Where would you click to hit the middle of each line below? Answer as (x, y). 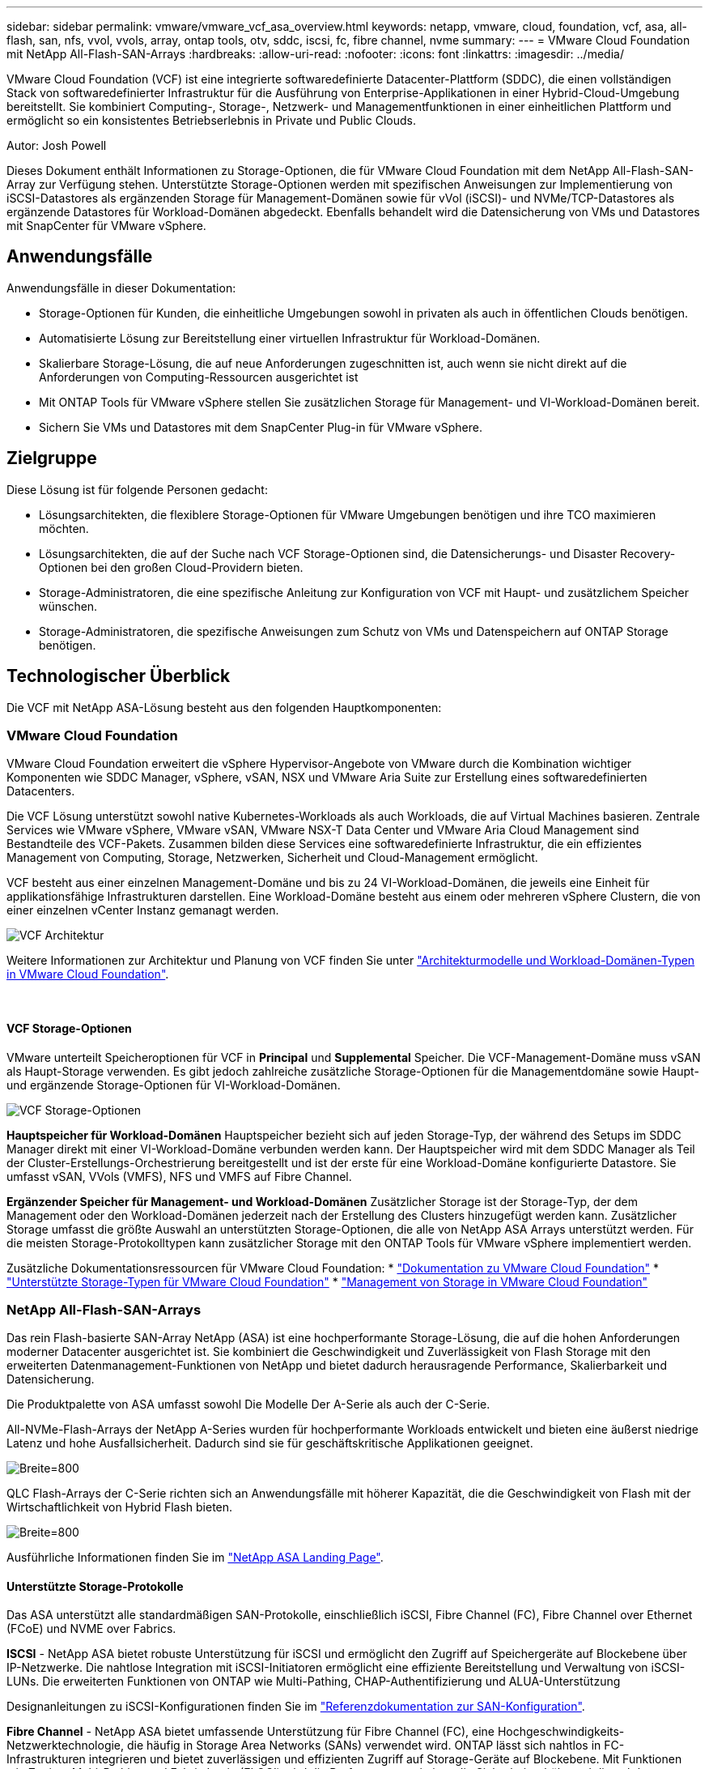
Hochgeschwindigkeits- (561, 1732)
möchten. (64, 528)
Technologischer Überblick (119, 676)
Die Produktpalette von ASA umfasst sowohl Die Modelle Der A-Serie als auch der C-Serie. (248, 1405)
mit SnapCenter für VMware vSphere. (106, 226)
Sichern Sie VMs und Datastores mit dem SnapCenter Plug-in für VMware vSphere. (261, 427)
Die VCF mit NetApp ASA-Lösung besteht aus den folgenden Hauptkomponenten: (224, 707)
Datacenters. (41, 791)
